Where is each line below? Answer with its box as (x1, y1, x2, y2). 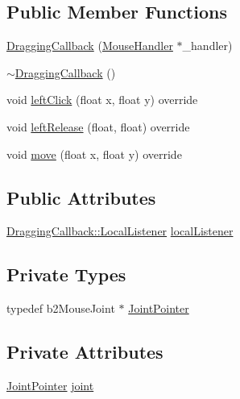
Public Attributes (6, 185, 156, 210)
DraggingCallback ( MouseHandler (6, 37, 173, 54)
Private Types (6, 262, 126, 287)
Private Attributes (6, 339, 163, 364)
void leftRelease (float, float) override (6, 118, 190, 135)
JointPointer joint (6, 376, 94, 393)
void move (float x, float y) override (6, 145, 182, 162)
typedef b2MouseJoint (6, 300, 115, 317)
